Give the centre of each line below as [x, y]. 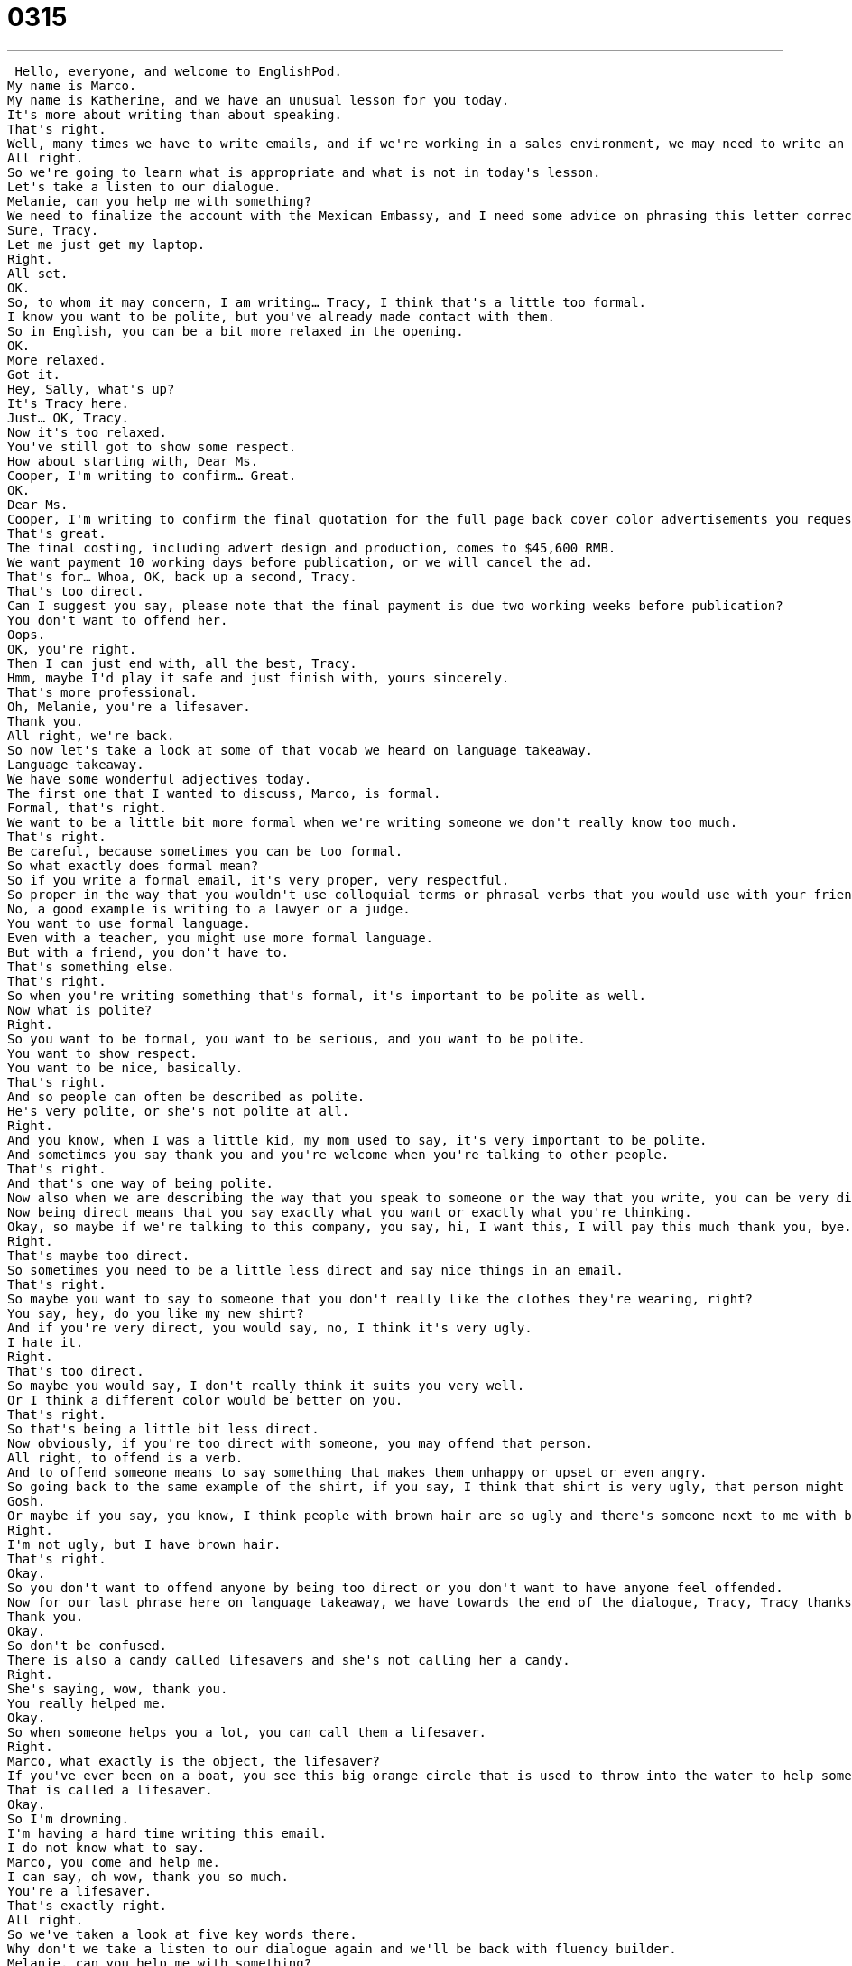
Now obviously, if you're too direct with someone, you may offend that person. [301, 1443]
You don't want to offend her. [118, 620]
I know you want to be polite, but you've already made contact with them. [281, 316]
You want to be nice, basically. [125, 1067]
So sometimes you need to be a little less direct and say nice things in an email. [315, 1270]
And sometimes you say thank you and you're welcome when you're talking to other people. [338, 1154]
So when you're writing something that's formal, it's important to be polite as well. [327, 995]
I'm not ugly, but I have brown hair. [144, 1544]
